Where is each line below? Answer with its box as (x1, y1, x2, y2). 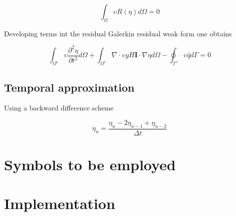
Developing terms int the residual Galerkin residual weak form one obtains (4, 28, 232, 38)
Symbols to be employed (4, 154, 176, 174)
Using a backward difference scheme (4, 103, 114, 113)
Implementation (4, 193, 115, 214)
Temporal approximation (4, 79, 135, 95)
